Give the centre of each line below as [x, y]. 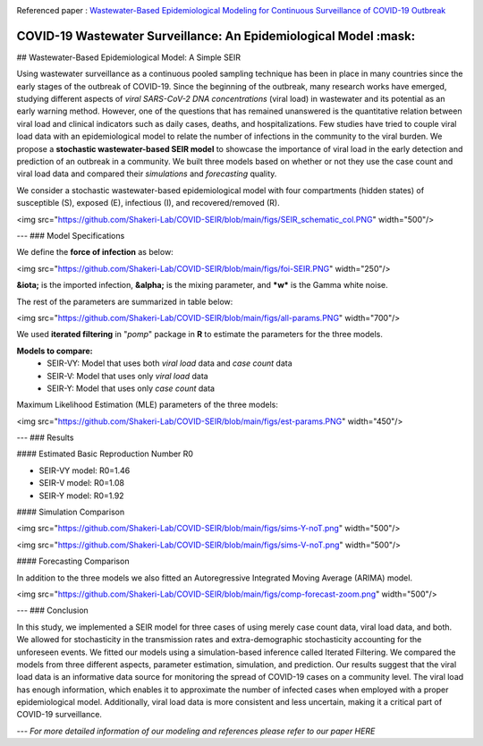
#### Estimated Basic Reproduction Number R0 [105, 454]
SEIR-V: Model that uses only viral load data [128, 376]
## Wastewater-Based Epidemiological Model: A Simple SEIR [129, 57]
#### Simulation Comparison [71, 512]
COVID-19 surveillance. [59, 715]
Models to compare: [55, 351]
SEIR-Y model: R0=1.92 [81, 496]
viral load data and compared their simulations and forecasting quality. [147, 174]
